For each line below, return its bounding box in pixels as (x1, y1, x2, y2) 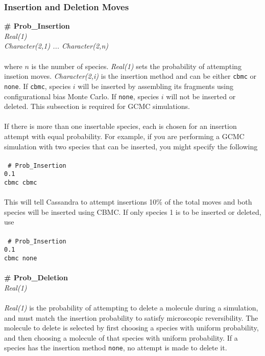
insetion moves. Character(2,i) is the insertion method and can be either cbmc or (4, 71, 256, 81)
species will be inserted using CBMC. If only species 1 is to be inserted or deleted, (4, 206, 261, 217)
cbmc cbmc (4, 179, 37, 187)
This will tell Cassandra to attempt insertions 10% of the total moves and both (4, 196, 252, 207)
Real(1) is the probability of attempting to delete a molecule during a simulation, (4, 302, 258, 313)
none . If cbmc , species (4, 80, 71, 91)
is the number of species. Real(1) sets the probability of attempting (31, 60, 242, 71)
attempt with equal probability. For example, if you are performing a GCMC (4, 130, 245, 141)
